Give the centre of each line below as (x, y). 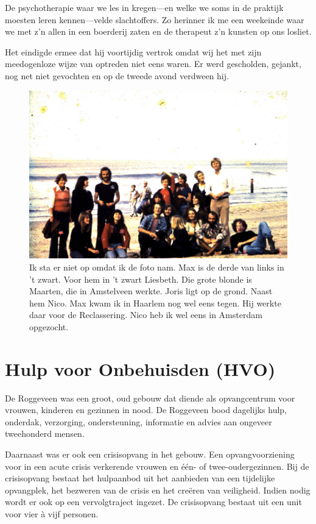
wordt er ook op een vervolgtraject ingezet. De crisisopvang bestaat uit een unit (153, 502)
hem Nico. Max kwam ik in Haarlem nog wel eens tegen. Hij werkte (155, 303)
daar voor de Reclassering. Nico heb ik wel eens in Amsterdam (146, 315)
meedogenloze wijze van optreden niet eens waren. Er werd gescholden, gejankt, (153, 64)
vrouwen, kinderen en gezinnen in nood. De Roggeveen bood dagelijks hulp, (146, 410)
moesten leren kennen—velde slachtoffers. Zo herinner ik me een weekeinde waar (155, 19)
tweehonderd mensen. (45, 434)
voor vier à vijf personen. (52, 513)
